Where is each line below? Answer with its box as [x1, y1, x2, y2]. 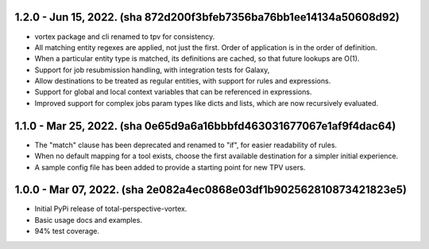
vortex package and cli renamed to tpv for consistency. [34, 32, 215, 41]
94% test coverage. [34, 227, 99, 236]
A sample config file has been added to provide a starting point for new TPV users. [34, 162, 306, 172]
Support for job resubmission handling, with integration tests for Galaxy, [34, 64, 270, 75]
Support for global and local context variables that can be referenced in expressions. [34, 88, 312, 97]
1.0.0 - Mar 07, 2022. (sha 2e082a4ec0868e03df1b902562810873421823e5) [14, 183, 408, 196]
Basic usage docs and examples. [34, 215, 143, 224]
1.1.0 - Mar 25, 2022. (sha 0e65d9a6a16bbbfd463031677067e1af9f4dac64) [14, 119, 396, 133]
